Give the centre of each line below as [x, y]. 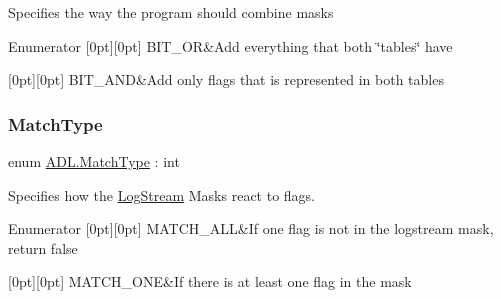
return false [43, 247]
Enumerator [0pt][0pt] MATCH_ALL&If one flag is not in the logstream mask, [251, 228]
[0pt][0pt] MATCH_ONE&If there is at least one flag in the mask [210, 281]
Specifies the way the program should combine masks [171, 12]
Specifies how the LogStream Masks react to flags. [162, 194]
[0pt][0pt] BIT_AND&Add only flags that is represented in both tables [226, 79]
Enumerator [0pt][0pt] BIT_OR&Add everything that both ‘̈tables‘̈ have [230, 45]
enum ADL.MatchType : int [94, 161]
